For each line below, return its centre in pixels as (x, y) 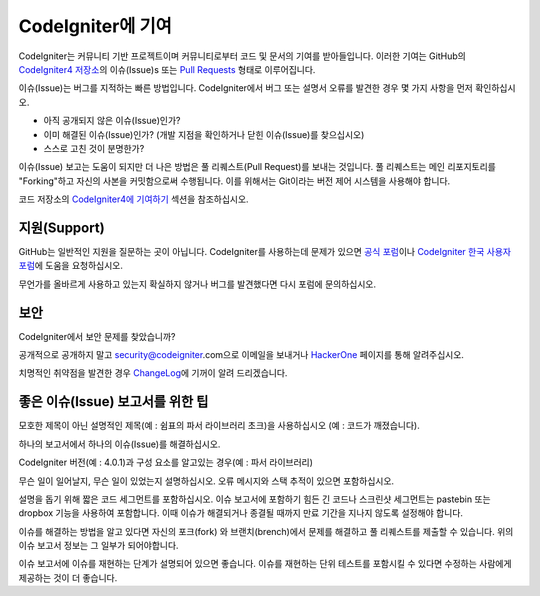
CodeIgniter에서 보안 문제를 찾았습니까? (97, 336)
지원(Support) (61, 227)
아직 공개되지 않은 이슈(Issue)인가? (112, 121)
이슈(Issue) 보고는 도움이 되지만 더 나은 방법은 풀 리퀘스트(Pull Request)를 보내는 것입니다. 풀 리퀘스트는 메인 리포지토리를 (257, 167)
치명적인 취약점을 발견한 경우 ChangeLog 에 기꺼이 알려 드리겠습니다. (153, 373)
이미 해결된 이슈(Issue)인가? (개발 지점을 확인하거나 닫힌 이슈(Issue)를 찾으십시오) (204, 134)
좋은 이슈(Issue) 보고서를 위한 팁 (113, 401)
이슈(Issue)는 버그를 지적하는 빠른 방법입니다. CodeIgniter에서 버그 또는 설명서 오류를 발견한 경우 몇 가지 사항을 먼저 (246, 88)
